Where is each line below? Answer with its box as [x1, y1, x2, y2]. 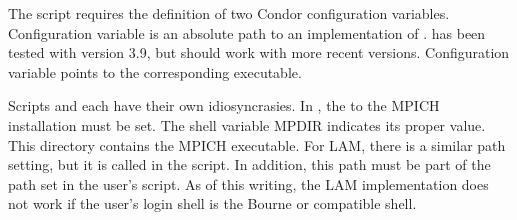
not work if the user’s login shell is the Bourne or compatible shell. [8, 193, 417, 214]
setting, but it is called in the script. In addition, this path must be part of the [8, 154, 491, 175]
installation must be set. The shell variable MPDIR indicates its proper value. [8, 114, 486, 135]
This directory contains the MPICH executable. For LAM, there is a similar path [8, 134, 506, 155]
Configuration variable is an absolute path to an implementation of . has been [8, 22, 486, 43]
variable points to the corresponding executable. [8, 61, 302, 82]
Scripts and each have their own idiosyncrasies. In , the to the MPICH [8, 95, 440, 116]
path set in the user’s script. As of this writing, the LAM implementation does [8, 173, 489, 194]
